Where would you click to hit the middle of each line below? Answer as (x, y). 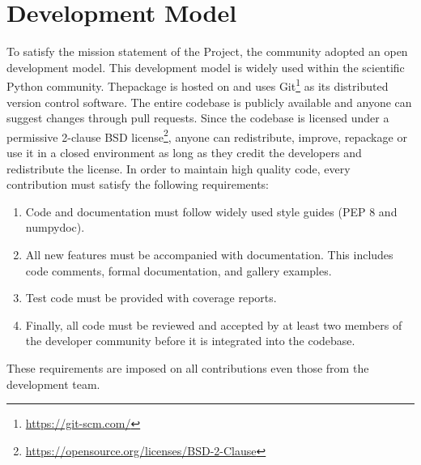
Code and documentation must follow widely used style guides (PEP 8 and (211, 211)
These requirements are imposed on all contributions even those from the (188, 367)
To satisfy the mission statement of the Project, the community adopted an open (207, 51)
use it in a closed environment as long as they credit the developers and (184, 152)
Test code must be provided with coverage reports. (151, 298)
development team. (53, 384)
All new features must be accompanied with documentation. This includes (209, 254)
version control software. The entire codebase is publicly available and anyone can (209, 102)
